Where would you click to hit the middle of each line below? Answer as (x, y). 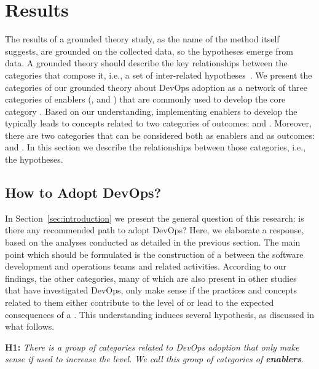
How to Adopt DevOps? (83, 192)
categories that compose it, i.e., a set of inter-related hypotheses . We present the (159, 75)
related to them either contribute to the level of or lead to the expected (140, 302)
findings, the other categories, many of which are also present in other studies (151, 278)
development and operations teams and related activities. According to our (146, 266)
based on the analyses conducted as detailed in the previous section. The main (153, 242)
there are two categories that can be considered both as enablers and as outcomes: (160, 135)
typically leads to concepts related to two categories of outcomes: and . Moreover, (158, 123)
